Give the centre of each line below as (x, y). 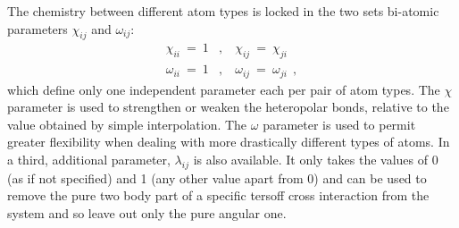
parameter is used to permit (339, 124)
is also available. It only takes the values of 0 (316, 160)
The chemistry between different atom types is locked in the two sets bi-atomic (223, 11)
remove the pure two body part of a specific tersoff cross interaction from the (218, 195)
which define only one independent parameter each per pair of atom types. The (224, 89)
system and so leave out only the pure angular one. (147, 213)
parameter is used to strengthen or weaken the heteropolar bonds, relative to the (228, 107)
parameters (38, 28)
